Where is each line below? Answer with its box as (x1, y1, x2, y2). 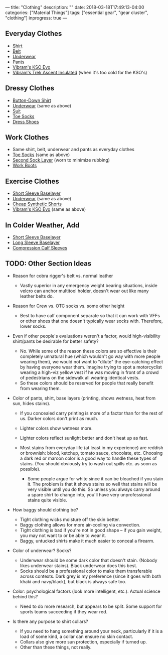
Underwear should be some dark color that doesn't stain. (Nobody (20, 557, 157, 563)
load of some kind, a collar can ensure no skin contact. (20, 633, 133, 639)
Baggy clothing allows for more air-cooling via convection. (20, 521, 140, 528)
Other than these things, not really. (20, 644, 92, 650)
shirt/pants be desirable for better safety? (12, 338, 99, 344)
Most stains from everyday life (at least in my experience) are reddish (20, 444, 163, 451)
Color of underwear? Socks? (12, 547, 72, 554)
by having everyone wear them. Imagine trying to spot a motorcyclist (20, 364, 162, 370)
